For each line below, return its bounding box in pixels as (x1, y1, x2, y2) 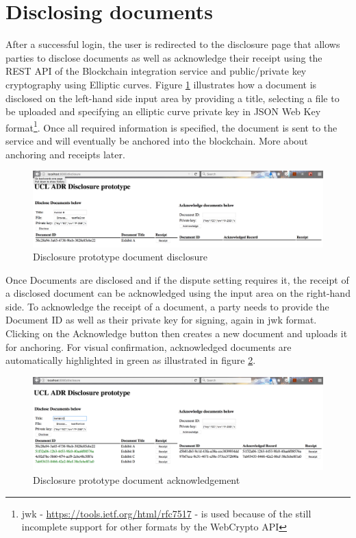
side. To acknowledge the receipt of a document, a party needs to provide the (5, 299, 329, 313)
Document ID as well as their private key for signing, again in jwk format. (5, 313, 317, 327)
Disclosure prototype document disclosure (33, 249, 207, 264)
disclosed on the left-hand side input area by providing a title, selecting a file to (5, 90, 340, 105)
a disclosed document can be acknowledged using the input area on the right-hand (5, 286, 351, 300)
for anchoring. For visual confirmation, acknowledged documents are (5, 339, 292, 354)
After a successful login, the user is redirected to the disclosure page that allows (5, 37, 340, 51)
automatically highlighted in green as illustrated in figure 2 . (5, 353, 256, 367)
